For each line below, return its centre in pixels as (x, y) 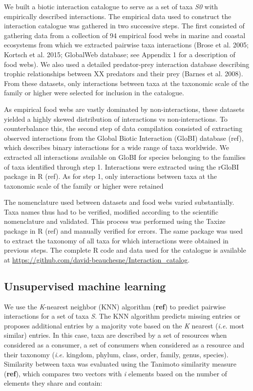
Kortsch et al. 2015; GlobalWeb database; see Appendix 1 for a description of (120, 54)
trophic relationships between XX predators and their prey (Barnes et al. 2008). (124, 74)
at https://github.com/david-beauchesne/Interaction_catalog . (97, 259)
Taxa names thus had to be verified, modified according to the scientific (111, 211)
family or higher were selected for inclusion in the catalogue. (94, 93)
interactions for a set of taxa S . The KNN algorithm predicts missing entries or (122, 316)
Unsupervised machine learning (85, 286)
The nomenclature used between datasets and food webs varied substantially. (119, 202)
